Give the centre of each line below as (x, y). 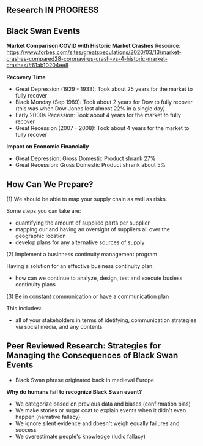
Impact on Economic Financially (48, 147)
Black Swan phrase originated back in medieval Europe (85, 380)
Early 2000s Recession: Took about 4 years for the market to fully (98, 115)
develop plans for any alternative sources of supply (80, 242)
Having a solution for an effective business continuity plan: (80, 266)
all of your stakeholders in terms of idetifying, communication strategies (106, 320)
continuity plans (35, 285)
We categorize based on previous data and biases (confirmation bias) (103, 404)
